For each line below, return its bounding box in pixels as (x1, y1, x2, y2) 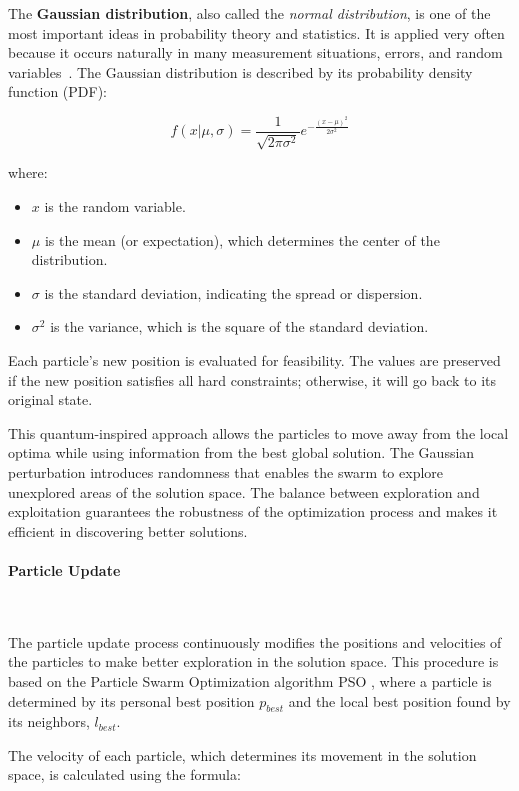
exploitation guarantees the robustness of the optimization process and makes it (8, 501, 498, 522)
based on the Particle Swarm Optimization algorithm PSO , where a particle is (8, 670, 492, 691)
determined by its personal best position (8, 690, 255, 711)
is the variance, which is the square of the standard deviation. (50, 316, 429, 337)
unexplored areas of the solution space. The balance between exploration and (8, 481, 480, 502)
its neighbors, (8, 711, 90, 732)
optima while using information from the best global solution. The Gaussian (8, 442, 475, 463)
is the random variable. (44, 196, 186, 217)
